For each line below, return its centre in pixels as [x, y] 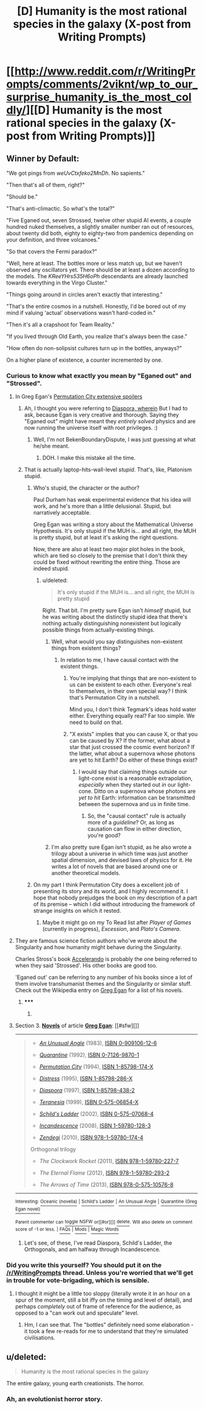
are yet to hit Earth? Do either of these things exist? [134, 760]
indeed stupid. [51, 569]
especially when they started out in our [127, 785]
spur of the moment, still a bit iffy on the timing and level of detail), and [104, 1300]
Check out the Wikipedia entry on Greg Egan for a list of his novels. [99, 990]
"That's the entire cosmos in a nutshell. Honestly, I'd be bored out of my [96, 306]
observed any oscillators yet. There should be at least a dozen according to [101, 270]
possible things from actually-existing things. [98, 630]
